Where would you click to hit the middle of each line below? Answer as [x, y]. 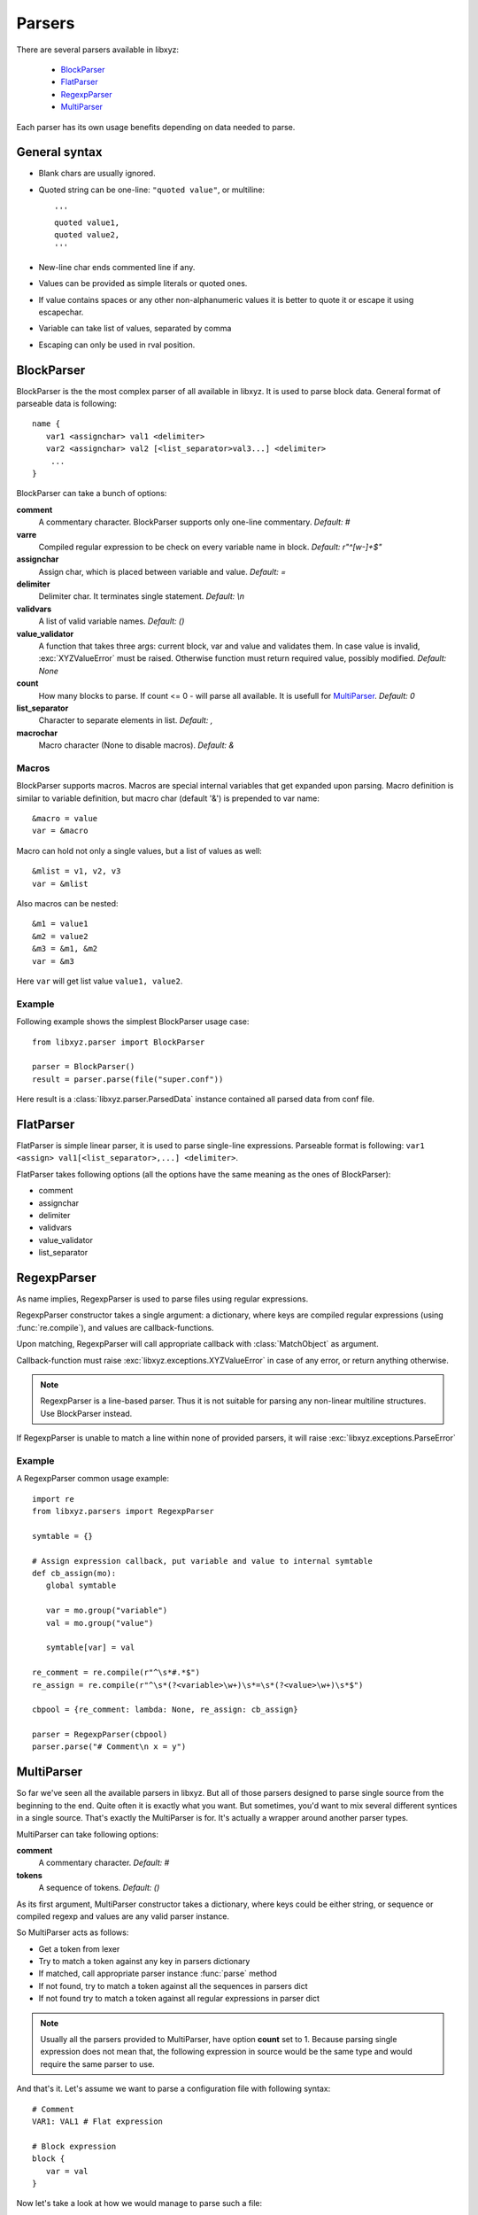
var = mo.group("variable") [107, 1611]
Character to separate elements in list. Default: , [126, 720]
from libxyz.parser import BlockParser [119, 1042]
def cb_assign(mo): [74, 1574]
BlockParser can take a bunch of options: [92, 494]
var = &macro [60, 831]
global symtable [81, 1585]
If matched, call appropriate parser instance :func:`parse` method [158, 1974]
